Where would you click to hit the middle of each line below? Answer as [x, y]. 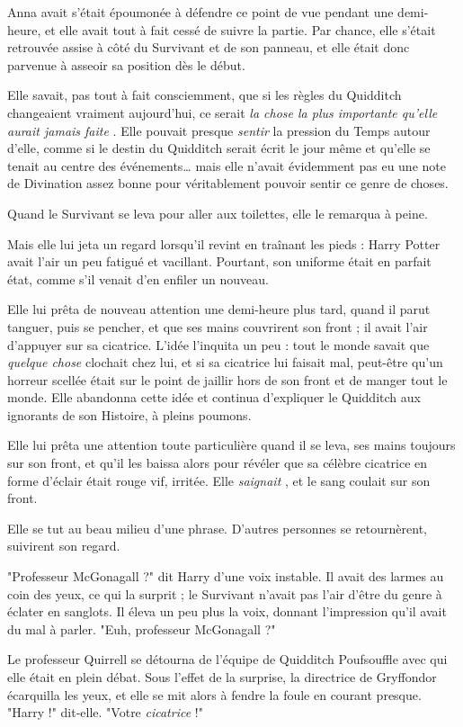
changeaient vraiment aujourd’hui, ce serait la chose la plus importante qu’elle [223, 112]
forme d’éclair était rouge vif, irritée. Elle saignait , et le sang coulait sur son [219, 480]
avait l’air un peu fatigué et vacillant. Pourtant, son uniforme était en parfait [219, 261]
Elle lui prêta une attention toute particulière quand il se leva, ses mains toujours [231, 445]
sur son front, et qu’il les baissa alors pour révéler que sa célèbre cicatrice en [218, 463]
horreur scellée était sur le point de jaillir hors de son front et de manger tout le [227, 379]
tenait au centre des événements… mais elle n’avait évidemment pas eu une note [227, 165]
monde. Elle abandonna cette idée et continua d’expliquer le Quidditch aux [214, 397]
